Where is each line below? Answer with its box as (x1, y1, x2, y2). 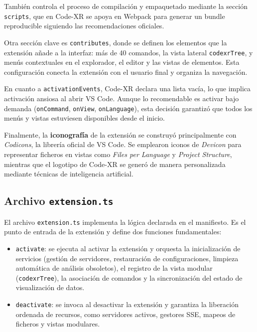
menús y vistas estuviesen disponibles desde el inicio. (4, 113, 165, 123)
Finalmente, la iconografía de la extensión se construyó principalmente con (4, 129, 237, 140)
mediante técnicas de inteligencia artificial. (4, 168, 133, 179)
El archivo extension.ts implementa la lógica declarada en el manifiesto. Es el (4, 216, 246, 227)
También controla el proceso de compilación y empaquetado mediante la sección (4, 1, 248, 11)
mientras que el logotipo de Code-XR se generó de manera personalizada (4, 159, 226, 169)
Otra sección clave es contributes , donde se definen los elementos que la (4, 37, 227, 47)
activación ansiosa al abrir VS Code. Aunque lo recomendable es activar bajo (4, 93, 239, 103)
